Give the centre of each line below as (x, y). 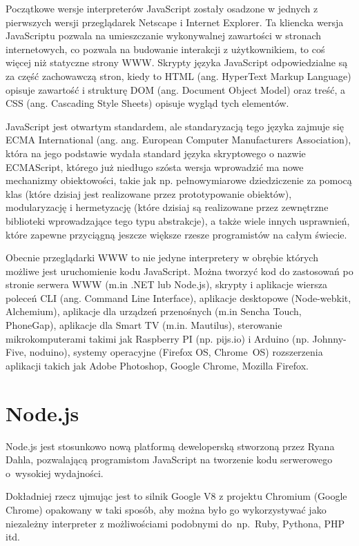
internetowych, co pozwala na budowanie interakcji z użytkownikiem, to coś (165, 49)
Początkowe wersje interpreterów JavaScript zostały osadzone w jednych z (162, 8)
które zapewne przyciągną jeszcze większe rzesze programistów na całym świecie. (176, 234)
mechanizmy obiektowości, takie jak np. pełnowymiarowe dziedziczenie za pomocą (179, 180)
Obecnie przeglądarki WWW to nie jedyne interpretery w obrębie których (162, 257)
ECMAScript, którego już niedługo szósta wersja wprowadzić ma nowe (155, 166)
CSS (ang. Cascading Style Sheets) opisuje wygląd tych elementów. (147, 103)
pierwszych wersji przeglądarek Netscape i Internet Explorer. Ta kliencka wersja (175, 22)
